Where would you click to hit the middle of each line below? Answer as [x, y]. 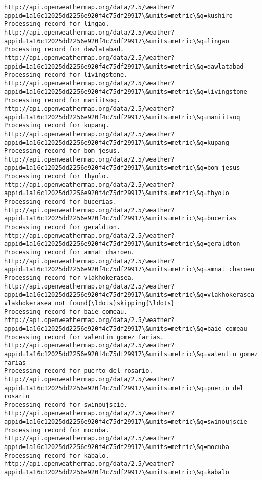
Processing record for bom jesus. [62, 151]
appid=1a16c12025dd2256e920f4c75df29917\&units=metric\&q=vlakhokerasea [129, 295]
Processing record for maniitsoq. [62, 100]
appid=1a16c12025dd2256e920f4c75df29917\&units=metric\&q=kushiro [119, 15]
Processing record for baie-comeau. [66, 312]
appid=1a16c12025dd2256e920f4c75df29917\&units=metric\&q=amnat [115, 269]
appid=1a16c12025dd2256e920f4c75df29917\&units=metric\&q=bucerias [120, 219]
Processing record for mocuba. [57, 430]
